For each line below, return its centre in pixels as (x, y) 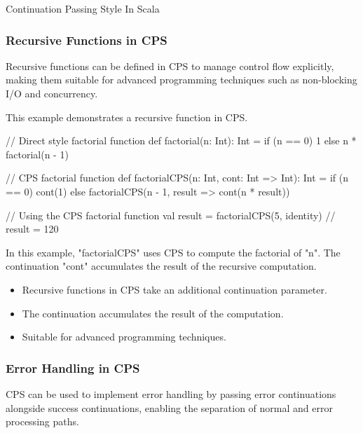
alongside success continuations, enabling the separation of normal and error (169, 407)
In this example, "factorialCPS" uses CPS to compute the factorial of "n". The (173, 252)
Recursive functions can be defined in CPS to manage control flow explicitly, (170, 66)
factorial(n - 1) (37, 154)
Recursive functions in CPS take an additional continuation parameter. (174, 289)
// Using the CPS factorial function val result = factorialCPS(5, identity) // (171, 215)
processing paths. (42, 421)
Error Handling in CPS (73, 367)
